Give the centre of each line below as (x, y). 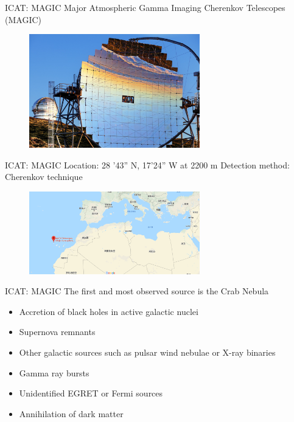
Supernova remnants (57, 332)
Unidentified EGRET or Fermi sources (91, 393)
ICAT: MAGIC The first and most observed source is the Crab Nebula (137, 291)
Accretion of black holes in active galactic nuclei (109, 311)
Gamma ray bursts (54, 372)
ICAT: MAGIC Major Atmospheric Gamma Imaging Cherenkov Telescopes (145, 7)
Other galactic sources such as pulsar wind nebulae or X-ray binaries (147, 352)
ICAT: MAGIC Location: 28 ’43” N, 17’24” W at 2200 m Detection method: (147, 164)
